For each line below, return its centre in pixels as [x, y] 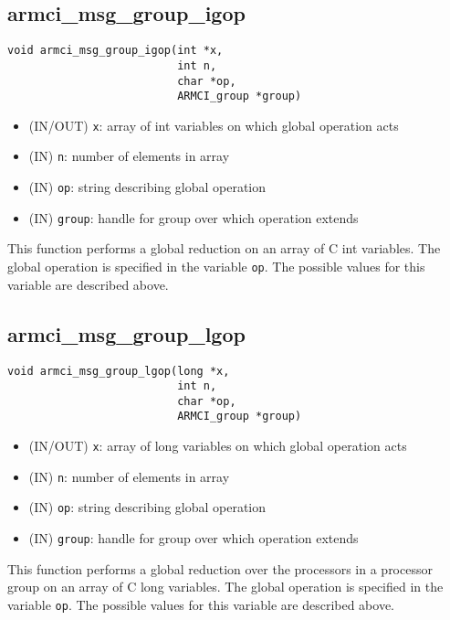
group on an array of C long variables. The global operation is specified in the [225, 587]
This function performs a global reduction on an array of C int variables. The [224, 248]
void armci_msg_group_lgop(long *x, [119, 371]
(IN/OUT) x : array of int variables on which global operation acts [214, 125]
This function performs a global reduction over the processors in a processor [220, 568]
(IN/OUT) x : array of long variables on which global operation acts [218, 446]
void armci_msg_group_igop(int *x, [115, 51]
